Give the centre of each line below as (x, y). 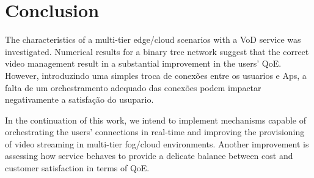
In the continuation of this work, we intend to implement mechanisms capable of (155, 120)
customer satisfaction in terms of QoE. (77, 168)
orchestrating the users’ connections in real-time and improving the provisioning (155, 132)
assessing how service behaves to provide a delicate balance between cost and (149, 156)
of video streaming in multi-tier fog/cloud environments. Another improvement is (157, 143)
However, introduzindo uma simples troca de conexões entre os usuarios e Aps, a (156, 75)
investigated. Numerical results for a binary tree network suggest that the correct (157, 51)
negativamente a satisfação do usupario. (79, 99)
